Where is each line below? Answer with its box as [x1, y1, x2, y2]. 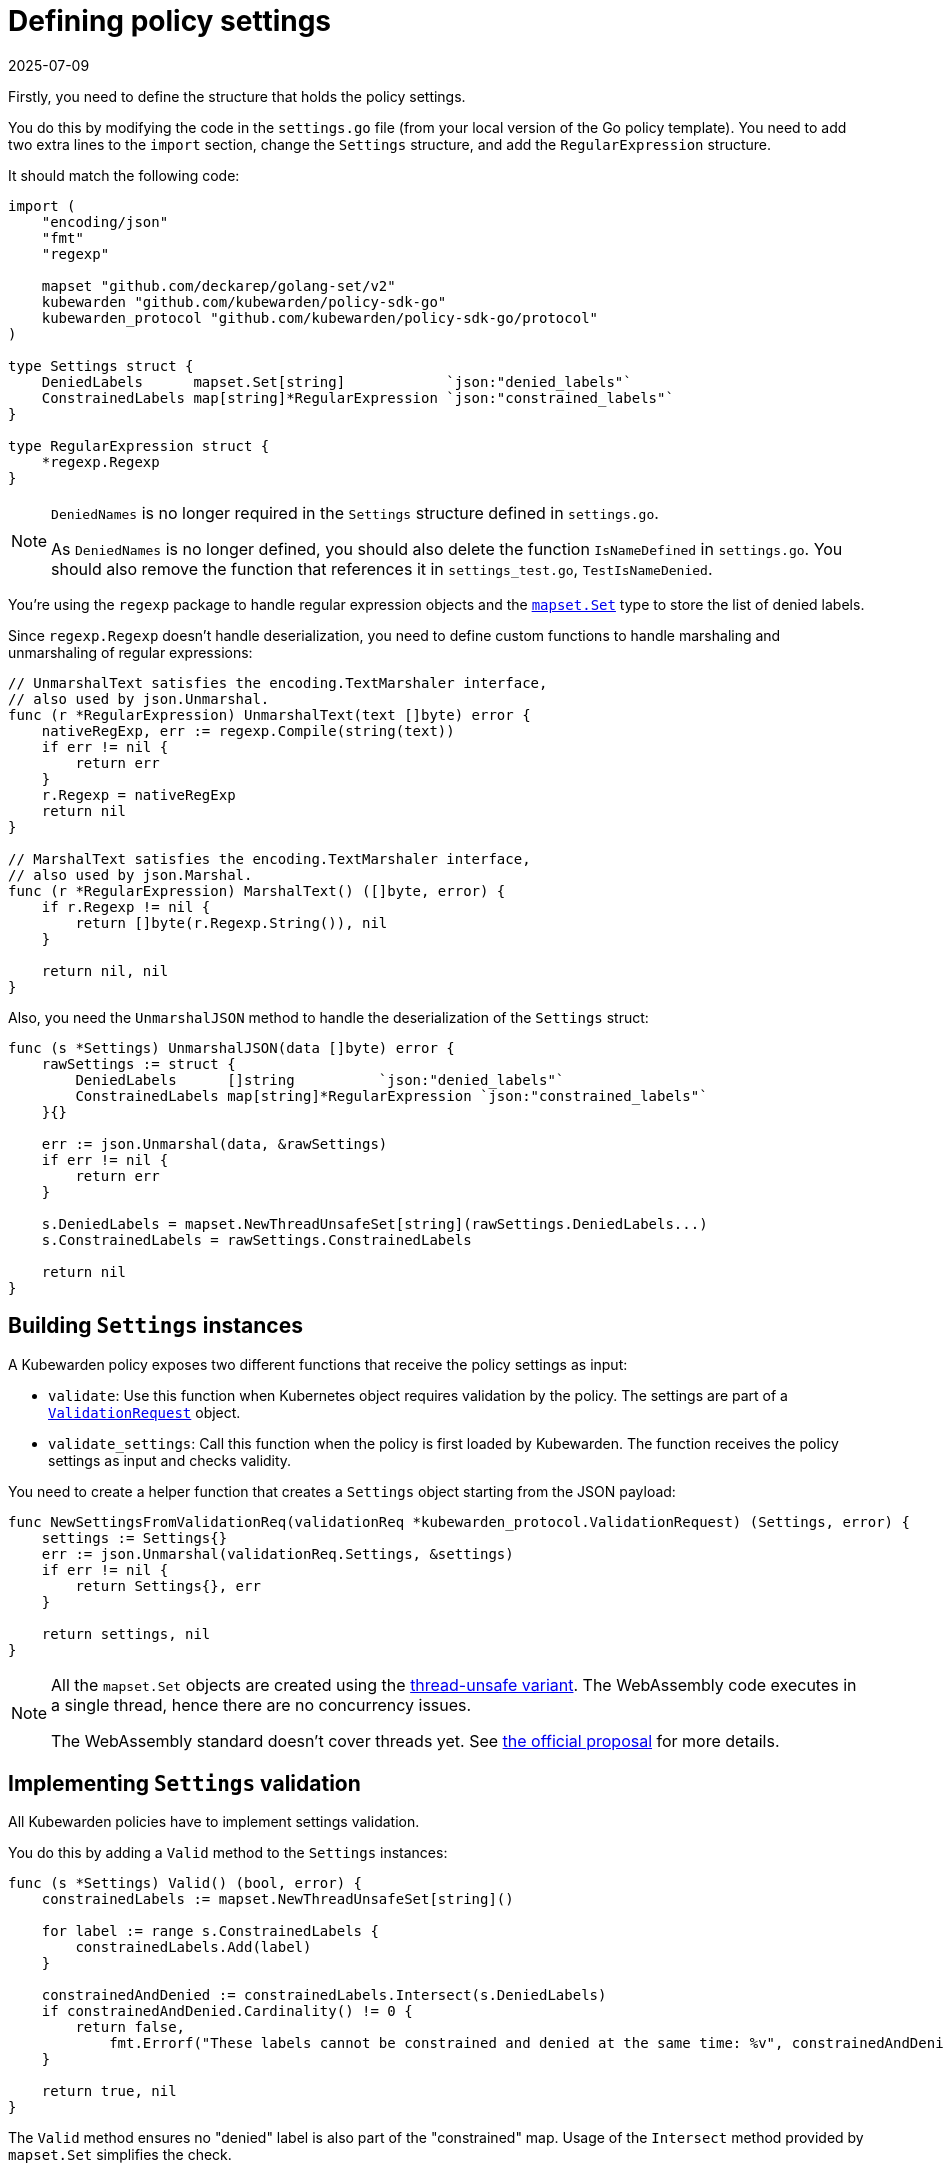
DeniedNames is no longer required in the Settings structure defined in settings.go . [51, 502, 659, 523]
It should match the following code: [8, 166, 240, 184]
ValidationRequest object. [48, 1403, 241, 1421]
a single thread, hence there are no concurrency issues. [51, 1694, 472, 1715]
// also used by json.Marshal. [8, 866, 253, 883]
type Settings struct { [8, 357, 194, 374]
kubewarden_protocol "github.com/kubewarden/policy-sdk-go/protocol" [41, 309, 599, 326]
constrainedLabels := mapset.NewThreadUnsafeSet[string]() [41, 1891, 514, 1908]
